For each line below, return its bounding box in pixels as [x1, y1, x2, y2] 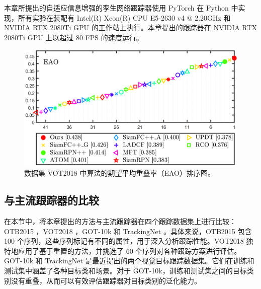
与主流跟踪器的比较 [4, 192, 99, 208]
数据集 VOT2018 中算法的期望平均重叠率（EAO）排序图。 [24, 168, 215, 178]
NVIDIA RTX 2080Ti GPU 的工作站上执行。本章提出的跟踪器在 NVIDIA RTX [4, 22, 257, 33]
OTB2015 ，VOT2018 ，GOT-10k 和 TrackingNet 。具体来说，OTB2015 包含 [4, 226, 252, 236]
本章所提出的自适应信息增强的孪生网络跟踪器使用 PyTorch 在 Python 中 [4, 3, 238, 13]
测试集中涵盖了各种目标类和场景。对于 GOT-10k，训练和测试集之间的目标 [4, 265, 247, 275]
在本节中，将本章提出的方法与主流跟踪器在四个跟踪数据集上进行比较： [4, 216, 236, 227]
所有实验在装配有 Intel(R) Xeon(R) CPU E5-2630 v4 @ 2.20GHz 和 [18, 12, 231, 23]
